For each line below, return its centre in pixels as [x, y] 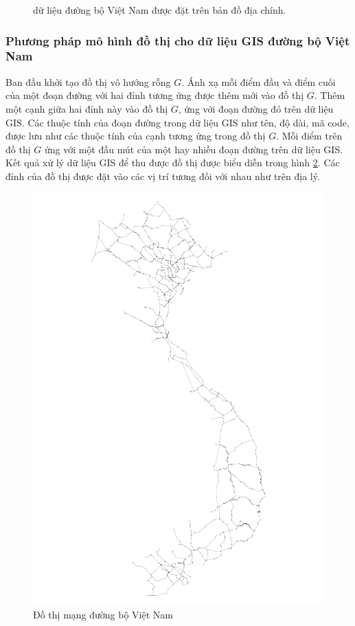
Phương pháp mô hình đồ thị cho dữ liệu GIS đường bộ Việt [178, 40]
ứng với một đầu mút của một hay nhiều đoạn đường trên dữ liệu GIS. [194, 149]
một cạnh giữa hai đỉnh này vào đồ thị [87, 108]
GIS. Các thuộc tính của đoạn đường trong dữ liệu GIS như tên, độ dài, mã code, [177, 122]
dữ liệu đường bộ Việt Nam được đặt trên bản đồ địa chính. [160, 10]
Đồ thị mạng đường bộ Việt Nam [103, 614]
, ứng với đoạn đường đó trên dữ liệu [256, 108]
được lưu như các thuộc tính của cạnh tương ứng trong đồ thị [136, 136]
